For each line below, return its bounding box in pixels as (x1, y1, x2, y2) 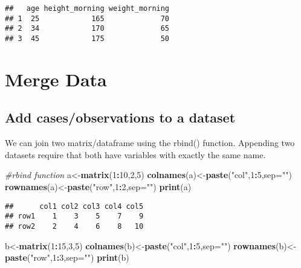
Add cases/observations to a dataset (5, 108, 236, 127)
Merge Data (5, 66, 107, 91)
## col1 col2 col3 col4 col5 (5, 202, 144, 211)
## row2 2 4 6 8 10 (5, 222, 144, 231)
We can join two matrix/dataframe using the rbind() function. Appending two (5, 136, 295, 149)
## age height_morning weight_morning (5, 4, 170, 13)
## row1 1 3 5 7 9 (5, 212, 144, 221)
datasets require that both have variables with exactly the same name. (5, 148, 266, 161)
